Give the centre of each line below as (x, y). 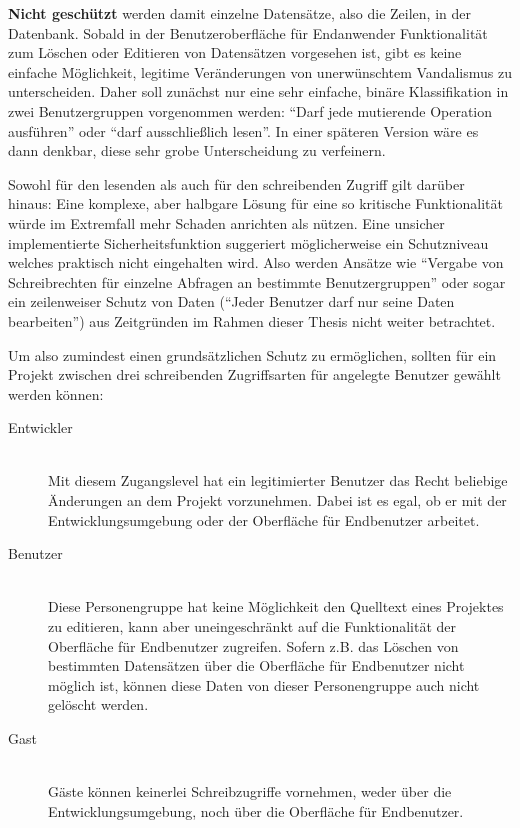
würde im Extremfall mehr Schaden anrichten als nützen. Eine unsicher (226, 222)
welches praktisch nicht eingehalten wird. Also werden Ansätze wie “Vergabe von (256, 262)
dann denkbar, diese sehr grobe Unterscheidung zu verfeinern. (197, 150)
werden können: (56, 393)
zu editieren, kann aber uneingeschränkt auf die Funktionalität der (252, 626)
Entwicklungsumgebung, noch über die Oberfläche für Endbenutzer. (256, 810)
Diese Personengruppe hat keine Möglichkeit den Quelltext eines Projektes (276, 606)
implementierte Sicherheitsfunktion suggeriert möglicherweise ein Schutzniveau (248, 242)
